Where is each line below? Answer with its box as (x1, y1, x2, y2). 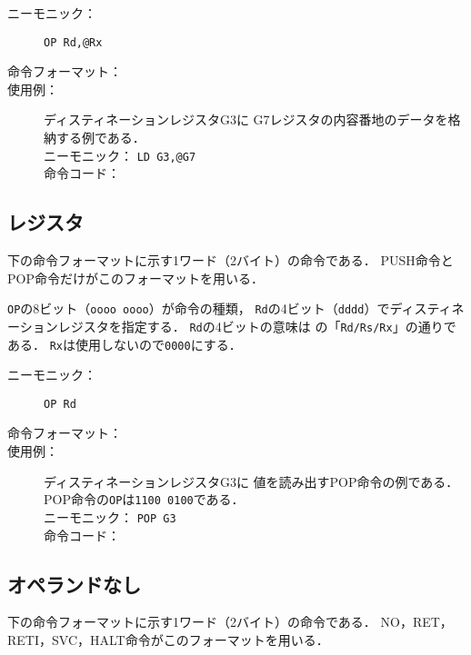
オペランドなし (7, 570, 141, 598)
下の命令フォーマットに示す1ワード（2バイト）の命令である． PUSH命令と (7, 251, 454, 270)
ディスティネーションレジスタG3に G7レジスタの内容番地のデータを (44, 110, 448, 129)
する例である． (55, 128, 145, 147)
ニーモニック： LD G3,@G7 (44, 145, 196, 164)
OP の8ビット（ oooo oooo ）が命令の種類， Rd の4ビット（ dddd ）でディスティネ (7, 299, 465, 318)
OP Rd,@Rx (44, 35, 103, 49)
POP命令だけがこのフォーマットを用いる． (7, 268, 264, 287)
